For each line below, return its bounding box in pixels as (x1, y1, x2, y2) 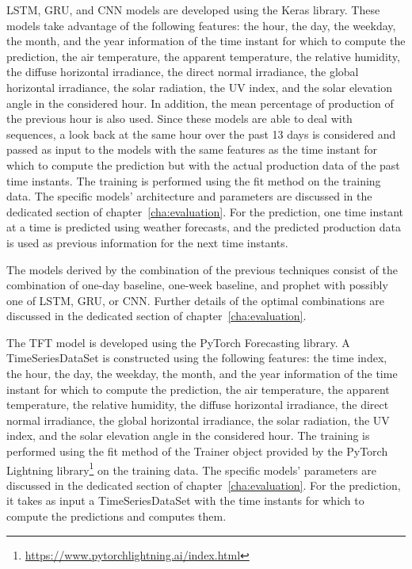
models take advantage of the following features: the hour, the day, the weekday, (6, 17, 396, 33)
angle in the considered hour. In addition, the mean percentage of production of (6, 94, 394, 111)
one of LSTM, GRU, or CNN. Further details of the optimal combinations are (6, 292, 385, 308)
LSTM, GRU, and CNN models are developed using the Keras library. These (6, 2, 380, 17)
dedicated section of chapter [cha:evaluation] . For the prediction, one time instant (6, 203, 404, 220)
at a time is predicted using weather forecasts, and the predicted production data (6, 219, 401, 235)
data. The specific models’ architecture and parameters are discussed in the (6, 188, 372, 204)
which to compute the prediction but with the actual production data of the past (6, 156, 400, 173)
